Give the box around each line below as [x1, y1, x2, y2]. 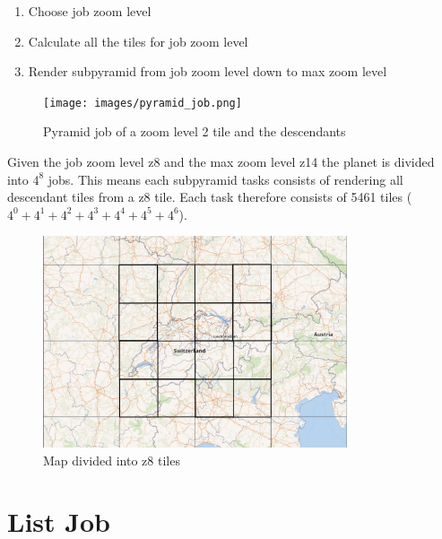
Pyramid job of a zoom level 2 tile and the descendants [43, 122, 346, 141]
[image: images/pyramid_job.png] [43, 96, 242, 109]
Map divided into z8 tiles [43, 450, 180, 469]
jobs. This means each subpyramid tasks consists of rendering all [48, 170, 403, 188]
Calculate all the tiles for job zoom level [28, 31, 248, 50]
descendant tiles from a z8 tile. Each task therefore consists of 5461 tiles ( [7, 187, 412, 206]
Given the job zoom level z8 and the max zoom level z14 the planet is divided [7, 152, 435, 171]
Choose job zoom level [28, 2, 152, 20]
